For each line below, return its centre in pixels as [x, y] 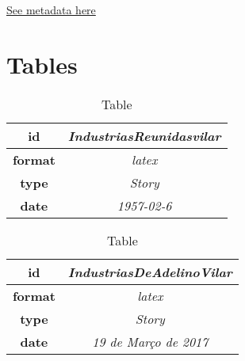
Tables [42, 64]
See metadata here [51, 9]
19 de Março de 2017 [150, 341]
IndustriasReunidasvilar [144, 135]
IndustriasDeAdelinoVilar [150, 272]
